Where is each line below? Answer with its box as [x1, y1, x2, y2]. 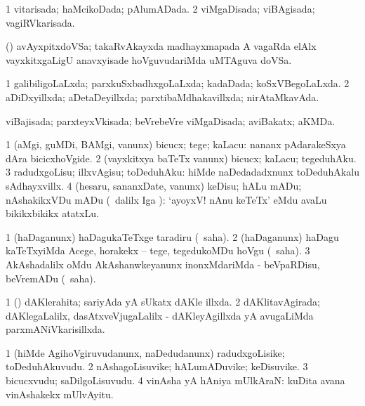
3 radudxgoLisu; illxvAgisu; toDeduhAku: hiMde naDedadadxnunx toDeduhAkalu [6, 164, 359, 179]
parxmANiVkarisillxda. [6, 322, 105, 336]
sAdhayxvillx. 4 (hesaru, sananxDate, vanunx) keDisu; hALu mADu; [6, 178, 302, 192]
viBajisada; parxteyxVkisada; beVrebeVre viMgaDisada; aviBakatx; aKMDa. [6, 113, 336, 128]
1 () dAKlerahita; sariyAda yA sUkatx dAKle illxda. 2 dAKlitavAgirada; [6, 294, 320, 309]
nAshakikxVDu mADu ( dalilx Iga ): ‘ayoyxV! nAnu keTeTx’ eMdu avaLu [6, 192, 327, 207]
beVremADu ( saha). [6, 270, 96, 285]
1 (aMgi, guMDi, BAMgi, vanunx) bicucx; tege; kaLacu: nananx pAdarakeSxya [6, 137, 346, 152]
